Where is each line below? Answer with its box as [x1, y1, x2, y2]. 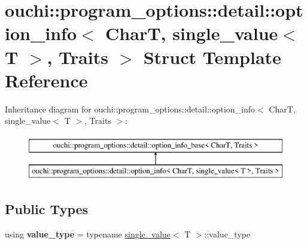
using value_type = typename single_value [5, 228, 171, 240]
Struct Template [143, 44, 281, 69]
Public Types [5, 200, 89, 218]
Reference [5, 68, 88, 92]
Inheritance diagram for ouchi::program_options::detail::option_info [5, 102, 256, 115]
